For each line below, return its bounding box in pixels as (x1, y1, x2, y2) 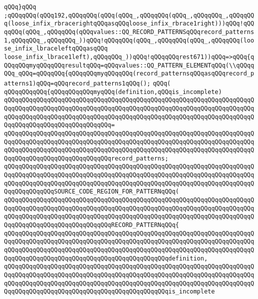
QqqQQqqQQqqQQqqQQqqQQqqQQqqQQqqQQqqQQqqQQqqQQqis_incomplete (4, 288, 215, 295)
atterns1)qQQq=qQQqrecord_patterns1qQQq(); (4, 79, 151, 87)
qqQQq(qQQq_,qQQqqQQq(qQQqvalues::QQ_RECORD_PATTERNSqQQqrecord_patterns (4, 28, 255, 35)
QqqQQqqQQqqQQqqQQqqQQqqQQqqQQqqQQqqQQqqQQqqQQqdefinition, (4, 254, 208, 262)
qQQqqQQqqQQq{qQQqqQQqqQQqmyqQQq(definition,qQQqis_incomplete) (4, 88, 222, 95)
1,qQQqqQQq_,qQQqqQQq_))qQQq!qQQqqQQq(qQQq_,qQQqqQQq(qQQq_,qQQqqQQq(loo (4, 36, 255, 44)
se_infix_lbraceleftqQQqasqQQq (4, 45, 108, 52)
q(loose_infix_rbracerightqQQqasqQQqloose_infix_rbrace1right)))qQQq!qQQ (4, 20, 255, 27)
